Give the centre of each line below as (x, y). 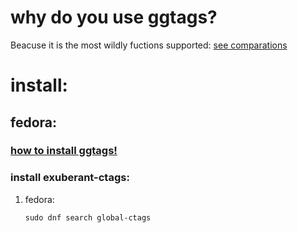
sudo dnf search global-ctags (88, 217)
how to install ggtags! (64, 151)
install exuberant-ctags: (70, 178)
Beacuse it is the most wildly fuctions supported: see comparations (149, 45)
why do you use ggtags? (114, 17)
